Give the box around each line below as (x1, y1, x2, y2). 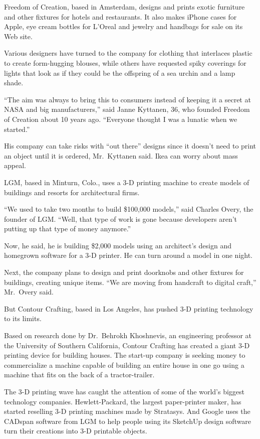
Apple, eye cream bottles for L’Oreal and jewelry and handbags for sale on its (4, 21, 243, 32)
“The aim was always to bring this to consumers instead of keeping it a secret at (4, 94, 251, 104)
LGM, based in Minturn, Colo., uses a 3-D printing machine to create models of (4, 177, 249, 187)
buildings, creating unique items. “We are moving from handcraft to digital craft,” (4, 276, 256, 287)
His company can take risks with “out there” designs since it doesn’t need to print (4, 140, 256, 151)
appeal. (4, 160, 26, 171)
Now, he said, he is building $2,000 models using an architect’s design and (4, 240, 231, 250)
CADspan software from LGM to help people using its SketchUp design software (4, 415, 251, 426)
